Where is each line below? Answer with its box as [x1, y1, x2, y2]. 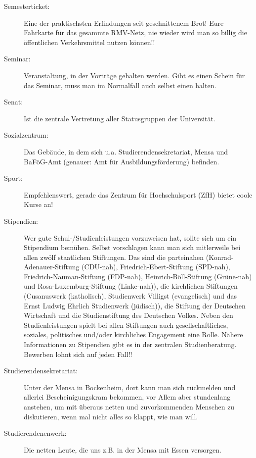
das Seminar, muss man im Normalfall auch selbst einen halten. [24, 80, 216, 90]
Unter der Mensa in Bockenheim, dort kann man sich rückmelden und [24, 382, 236, 392]
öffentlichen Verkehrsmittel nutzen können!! [24, 37, 155, 47]
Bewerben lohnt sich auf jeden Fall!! [24, 349, 132, 359]
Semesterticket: [4, 1, 50, 11]
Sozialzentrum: [4, 130, 48, 140]
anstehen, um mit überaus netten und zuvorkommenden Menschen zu [24, 402, 235, 411]
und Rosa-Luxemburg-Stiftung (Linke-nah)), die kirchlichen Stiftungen [24, 281, 238, 291]
